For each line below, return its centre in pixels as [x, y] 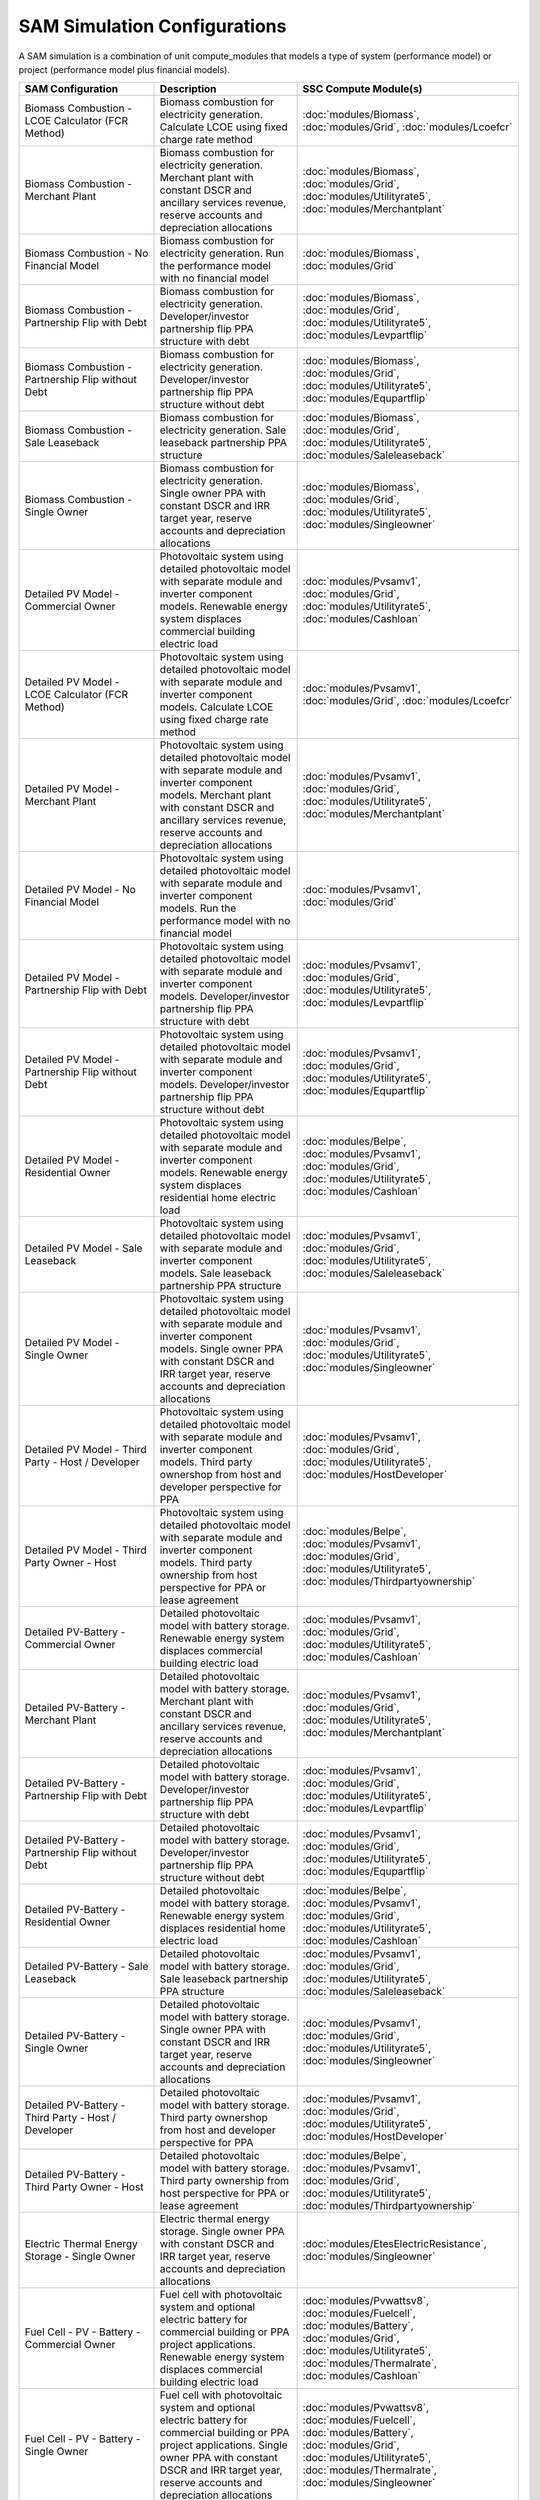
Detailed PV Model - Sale [83, 1248]
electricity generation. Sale [223, 430]
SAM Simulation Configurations [152, 26]
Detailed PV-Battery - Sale [86, 1967]
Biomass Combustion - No [86, 253]
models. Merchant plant [215, 795]
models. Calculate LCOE [216, 707]
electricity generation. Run [222, 253]
